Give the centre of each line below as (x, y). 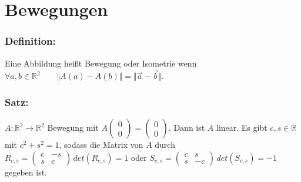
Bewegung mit (73, 128)
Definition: (30, 41)
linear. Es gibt (242, 128)
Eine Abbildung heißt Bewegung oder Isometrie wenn (101, 63)
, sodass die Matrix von (101, 145)
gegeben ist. (26, 172)
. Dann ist (187, 128)
